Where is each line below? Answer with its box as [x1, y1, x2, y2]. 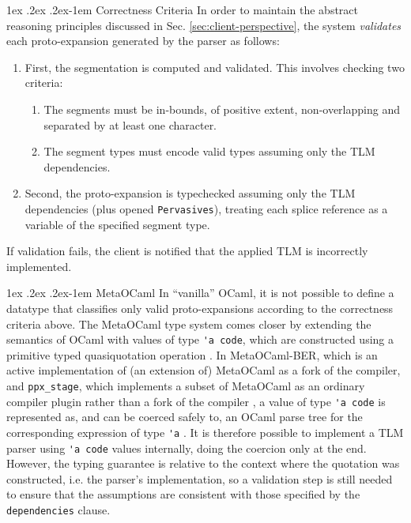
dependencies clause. [6, 502, 111, 517]
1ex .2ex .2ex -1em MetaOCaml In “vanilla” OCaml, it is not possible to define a [6, 284, 394, 301]
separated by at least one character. [43, 116, 217, 133]
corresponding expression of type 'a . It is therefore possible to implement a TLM [6, 423, 404, 440]
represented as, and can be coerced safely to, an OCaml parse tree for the [6, 408, 363, 425]
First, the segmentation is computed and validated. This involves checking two [25, 58, 405, 75]
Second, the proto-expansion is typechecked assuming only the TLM [25, 185, 356, 201]
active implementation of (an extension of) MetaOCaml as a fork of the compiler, [6, 362, 401, 378]
